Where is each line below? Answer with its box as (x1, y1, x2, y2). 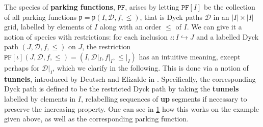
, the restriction (82, 41, 131, 52)
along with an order (99, 21, 162, 32)
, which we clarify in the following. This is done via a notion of (52, 62, 249, 73)
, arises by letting (125, 2, 179, 12)
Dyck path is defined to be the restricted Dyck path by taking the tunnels (4, 83, 239, 94)
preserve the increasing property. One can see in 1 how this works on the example (4, 103, 259, 114)
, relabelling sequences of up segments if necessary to (81, 93, 247, 104)
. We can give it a (187, 21, 242, 32)
